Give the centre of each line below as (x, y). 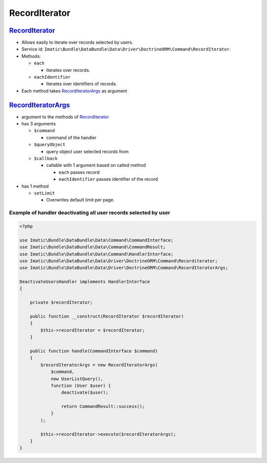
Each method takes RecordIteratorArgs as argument (74, 91)
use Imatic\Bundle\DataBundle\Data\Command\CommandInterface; (96, 240)
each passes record (79, 172)
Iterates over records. (68, 70)
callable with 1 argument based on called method (96, 165)
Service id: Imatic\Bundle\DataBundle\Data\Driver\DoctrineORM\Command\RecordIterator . (126, 49)
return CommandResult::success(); (103, 407)
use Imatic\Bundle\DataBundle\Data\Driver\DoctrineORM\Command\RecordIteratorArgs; (124, 268)
